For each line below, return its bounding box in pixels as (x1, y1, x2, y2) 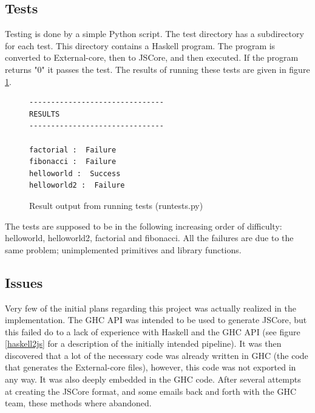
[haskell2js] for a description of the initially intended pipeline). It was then (5, 337, 282, 350)
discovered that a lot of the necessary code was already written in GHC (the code (5, 349, 308, 361)
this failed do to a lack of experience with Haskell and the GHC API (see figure (5, 325, 300, 338)
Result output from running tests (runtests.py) (29, 199, 203, 211)
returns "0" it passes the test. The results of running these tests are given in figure (5, 63, 310, 75)
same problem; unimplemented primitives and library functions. (5, 243, 242, 256)
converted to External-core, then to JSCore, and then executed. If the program (5, 51, 299, 64)
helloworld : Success (29, 169, 121, 178)
